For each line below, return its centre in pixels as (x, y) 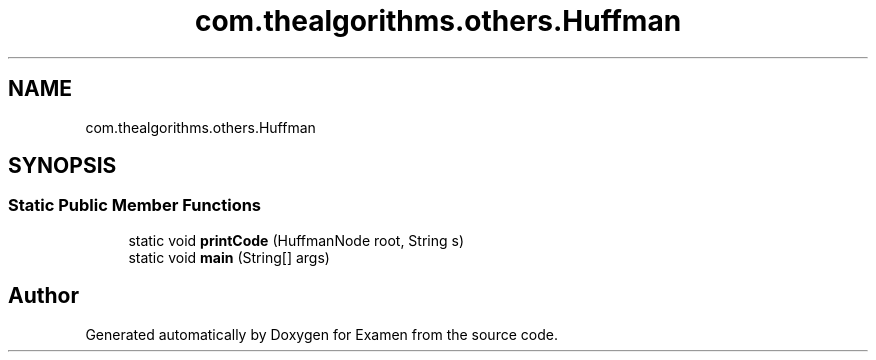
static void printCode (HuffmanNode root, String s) (296, 240)
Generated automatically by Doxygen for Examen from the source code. (321, 334)
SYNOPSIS (62, 166)
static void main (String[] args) (229, 257)
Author (43, 296)
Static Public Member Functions (135, 205)
